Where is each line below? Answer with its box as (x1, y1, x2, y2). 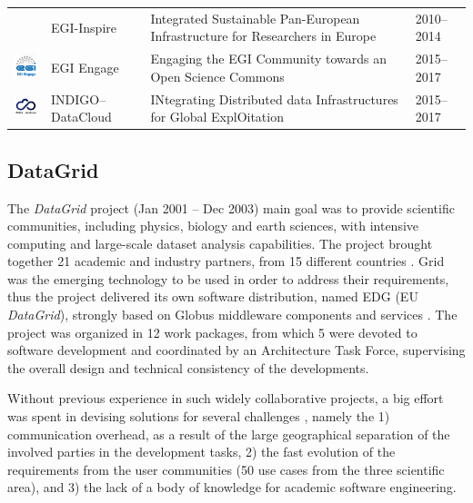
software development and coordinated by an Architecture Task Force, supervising (7, 340, 466, 360)
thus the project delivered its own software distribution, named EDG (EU (7, 287, 418, 306)
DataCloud (51, 107, 112, 126)
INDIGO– (51, 89, 106, 108)
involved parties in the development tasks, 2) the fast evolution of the (7, 442, 396, 461)
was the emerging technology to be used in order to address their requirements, (7, 269, 449, 288)
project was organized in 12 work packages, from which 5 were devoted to (7, 322, 418, 341)
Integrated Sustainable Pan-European (150, 8, 360, 27)
